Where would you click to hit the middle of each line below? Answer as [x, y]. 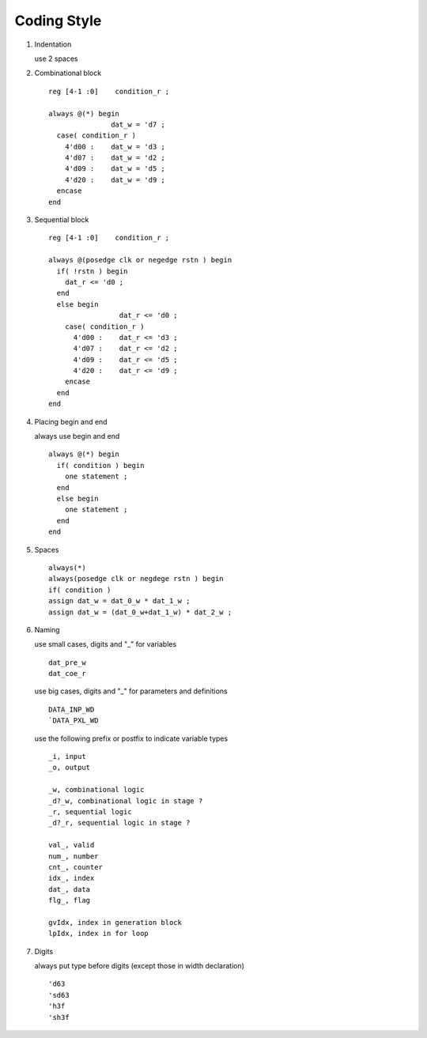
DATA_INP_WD [72, 709]
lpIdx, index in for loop [99, 934]
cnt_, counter [76, 867]
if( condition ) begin [100, 465]
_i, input [67, 757]
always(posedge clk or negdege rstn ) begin [136, 579]
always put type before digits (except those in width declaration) [140, 966]
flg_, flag [70, 900]
